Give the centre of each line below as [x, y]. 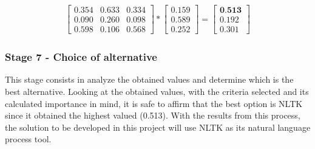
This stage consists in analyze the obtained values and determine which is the [149, 79]
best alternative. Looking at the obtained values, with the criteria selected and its [157, 91]
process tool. [28, 139]
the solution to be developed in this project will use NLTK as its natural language [158, 127]
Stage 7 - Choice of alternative [81, 57]
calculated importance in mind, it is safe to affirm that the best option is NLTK [154, 103]
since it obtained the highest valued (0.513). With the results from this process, [153, 115]
